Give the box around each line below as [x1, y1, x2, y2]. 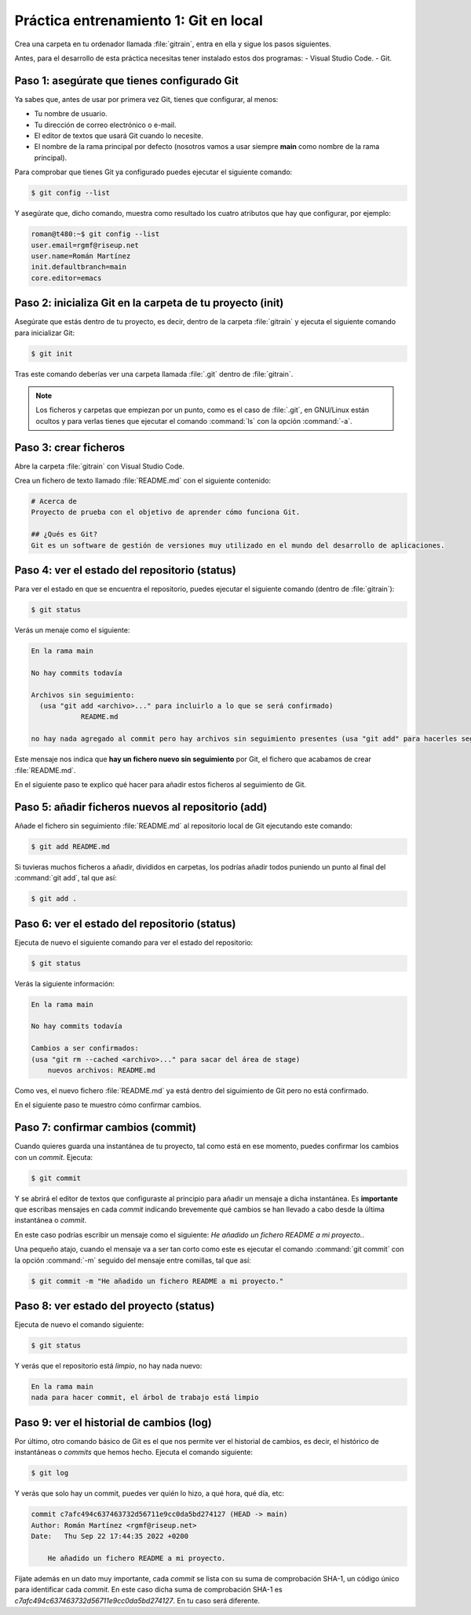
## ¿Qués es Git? [31, 530, 98, 539]
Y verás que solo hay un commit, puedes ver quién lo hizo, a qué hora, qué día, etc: [14, 1489, 285, 1498]
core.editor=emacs [31, 273, 102, 283]
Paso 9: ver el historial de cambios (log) [14, 1416, 212, 1429]
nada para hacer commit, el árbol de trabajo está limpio [31, 1393, 259, 1402]
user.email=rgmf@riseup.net [31, 240, 139, 250]
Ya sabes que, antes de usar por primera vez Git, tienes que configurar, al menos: [14, 94, 279, 104]
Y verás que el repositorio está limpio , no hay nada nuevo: [14, 1362, 203, 1371]
